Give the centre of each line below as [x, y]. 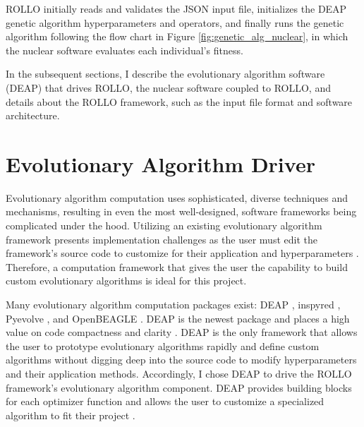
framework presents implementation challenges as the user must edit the [162, 239]
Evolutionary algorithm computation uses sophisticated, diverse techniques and [177, 197]
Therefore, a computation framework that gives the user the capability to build [177, 266]
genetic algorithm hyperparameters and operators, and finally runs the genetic [175, 22]
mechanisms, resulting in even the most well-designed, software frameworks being [181, 211]
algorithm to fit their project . [71, 415]
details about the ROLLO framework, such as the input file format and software [179, 101]
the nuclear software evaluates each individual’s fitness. [125, 50]
